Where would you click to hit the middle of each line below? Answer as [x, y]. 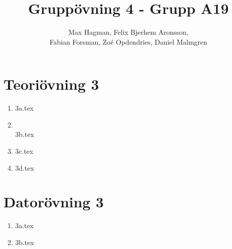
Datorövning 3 [54, 202]
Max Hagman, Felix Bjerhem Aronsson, [128, 32]
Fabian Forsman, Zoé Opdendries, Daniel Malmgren [128, 41]
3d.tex [25, 167]
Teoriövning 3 [51, 84]
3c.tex [24, 151]
